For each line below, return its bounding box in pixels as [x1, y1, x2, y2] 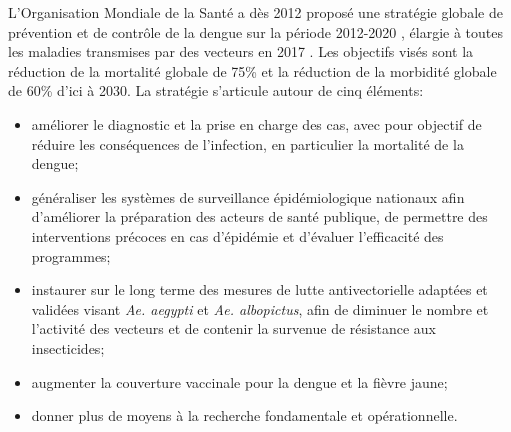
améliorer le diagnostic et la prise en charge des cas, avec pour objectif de [31, 113, 482, 134]
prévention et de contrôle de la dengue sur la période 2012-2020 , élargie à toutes [8, 21, 503, 42]
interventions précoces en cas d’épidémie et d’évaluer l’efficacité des [31, 225, 444, 246]
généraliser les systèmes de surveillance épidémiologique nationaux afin [31, 186, 465, 207]
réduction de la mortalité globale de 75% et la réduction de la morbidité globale [8, 60, 497, 81]
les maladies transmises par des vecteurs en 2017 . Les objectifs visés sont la [8, 41, 474, 62]
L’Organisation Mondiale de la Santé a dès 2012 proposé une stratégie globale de [8, 2, 503, 22]
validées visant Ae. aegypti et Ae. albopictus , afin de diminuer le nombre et [31, 298, 489, 319]
